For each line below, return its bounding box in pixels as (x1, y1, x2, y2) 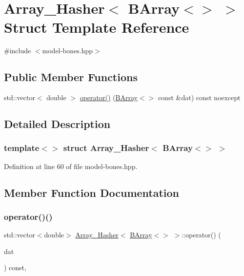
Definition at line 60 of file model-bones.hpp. (4, 161, 138, 171)
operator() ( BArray (80, 92, 138, 103)
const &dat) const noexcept (158, 92, 241, 103)
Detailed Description (4, 116, 111, 131)
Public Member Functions (4, 69, 138, 85)
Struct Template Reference (4, 17, 189, 37)
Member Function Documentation (4, 185, 180, 200)
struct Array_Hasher (63, 142, 149, 154)
